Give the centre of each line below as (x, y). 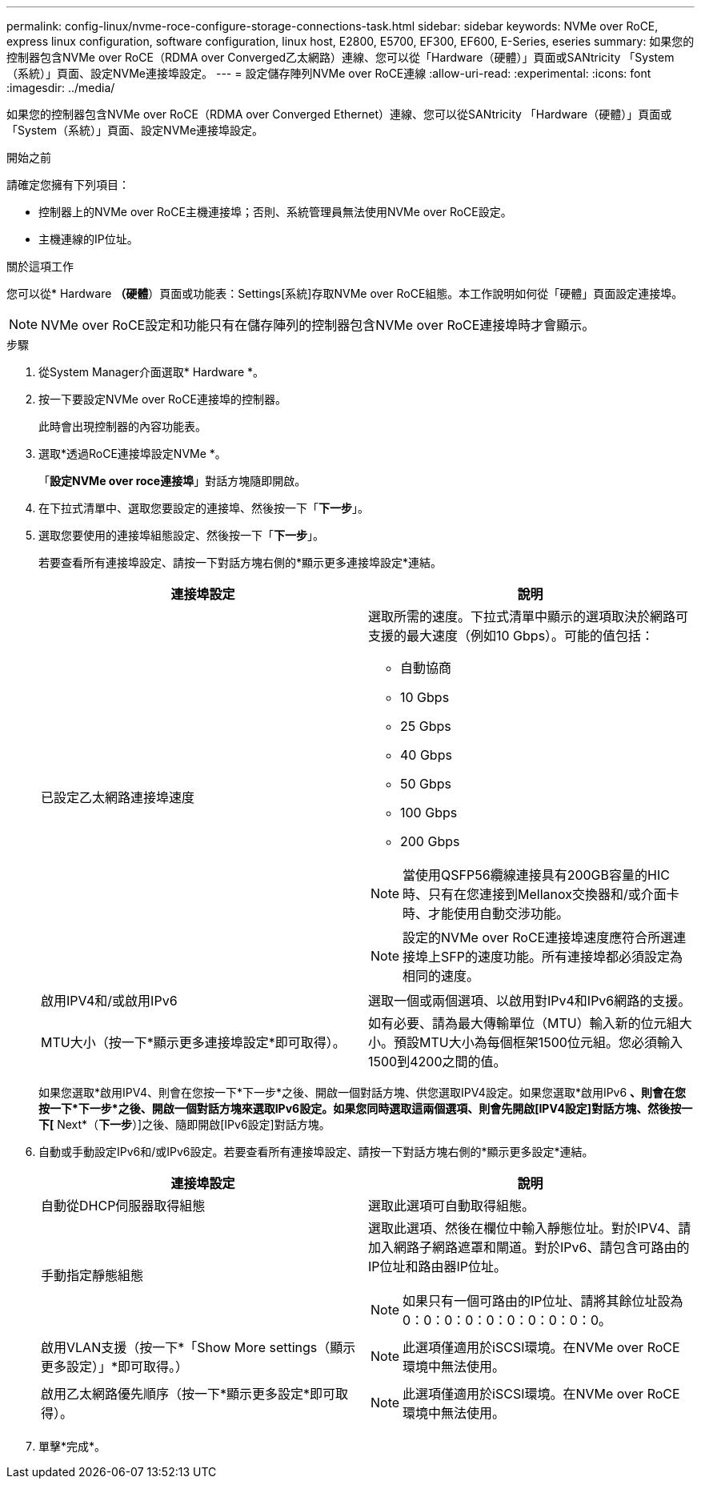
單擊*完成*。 (72, 1446)
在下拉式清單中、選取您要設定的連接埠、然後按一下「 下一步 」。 (204, 508)
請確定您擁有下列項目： (68, 185)
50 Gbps (426, 784)
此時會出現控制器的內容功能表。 (122, 426)
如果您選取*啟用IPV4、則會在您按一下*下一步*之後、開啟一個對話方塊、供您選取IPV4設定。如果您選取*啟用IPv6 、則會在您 (363, 1092)
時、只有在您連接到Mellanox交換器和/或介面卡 (541, 894)
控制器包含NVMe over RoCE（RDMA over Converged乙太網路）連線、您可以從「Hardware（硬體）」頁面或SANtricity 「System (340, 57)
